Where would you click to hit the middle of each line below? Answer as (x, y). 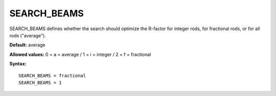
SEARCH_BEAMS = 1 (40, 82)
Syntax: (18, 64)
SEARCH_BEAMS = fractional (52, 76)
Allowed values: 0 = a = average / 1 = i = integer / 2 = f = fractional (80, 54)
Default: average (27, 45)
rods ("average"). (28, 35)
